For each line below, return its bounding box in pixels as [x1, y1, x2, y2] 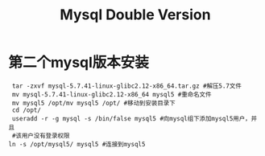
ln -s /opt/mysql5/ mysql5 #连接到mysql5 [8, 140, 146, 148]
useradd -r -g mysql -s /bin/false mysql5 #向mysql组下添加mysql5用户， [11, 114, 251, 122]
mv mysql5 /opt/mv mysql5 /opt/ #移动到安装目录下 [11, 99, 176, 107]
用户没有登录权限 [21, 131, 70, 140]
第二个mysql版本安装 [8, 54, 149, 72]
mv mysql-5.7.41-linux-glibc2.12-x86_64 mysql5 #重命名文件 [11, 90, 212, 98]
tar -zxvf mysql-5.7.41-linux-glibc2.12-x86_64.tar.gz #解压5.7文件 [11, 82, 242, 90]
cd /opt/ [11, 106, 42, 114]
